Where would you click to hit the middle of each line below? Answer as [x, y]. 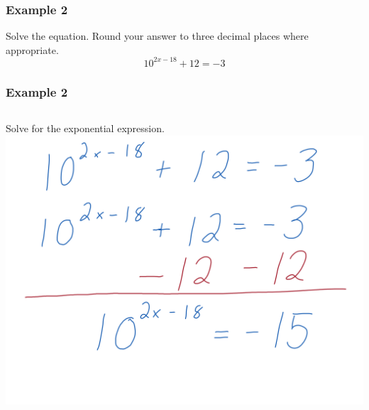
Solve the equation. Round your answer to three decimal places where [157, 36]
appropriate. [32, 49]
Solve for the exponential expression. [85, 128]
